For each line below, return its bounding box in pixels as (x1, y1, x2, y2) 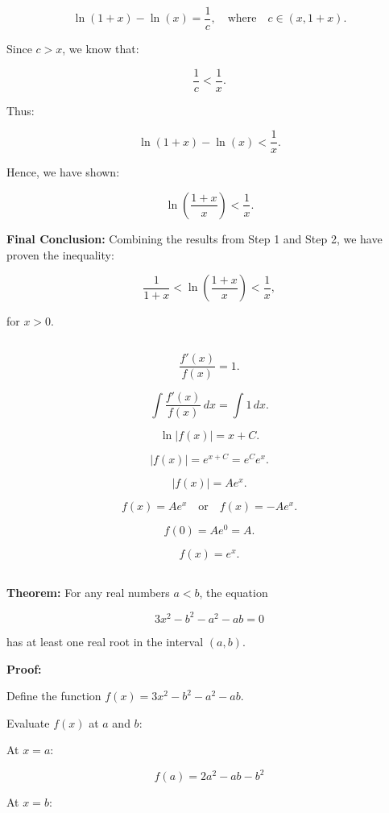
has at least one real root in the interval (6, 633, 204, 649)
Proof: (6, 660, 42, 677)
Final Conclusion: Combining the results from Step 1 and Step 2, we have (6, 230, 383, 247)
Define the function (6, 687, 101, 704)
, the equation (199, 583, 268, 600)
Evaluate (6, 714, 50, 731)
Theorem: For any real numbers (6, 583, 170, 600)
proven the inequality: (6, 246, 114, 263)
